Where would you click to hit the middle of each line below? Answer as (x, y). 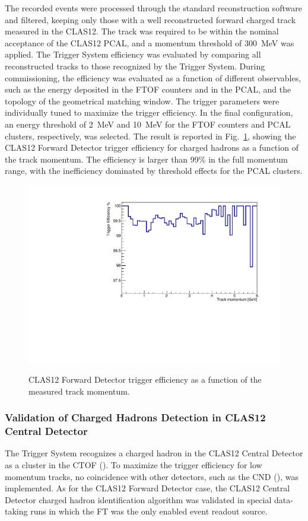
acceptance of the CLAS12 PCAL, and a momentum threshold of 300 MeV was (150, 42)
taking (16, 511)
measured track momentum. (79, 391)
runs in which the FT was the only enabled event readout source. (149, 511)
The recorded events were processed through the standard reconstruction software (153, 8)
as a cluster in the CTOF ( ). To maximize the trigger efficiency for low (134, 465)
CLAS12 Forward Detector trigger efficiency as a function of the (145, 379)
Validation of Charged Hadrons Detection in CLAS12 (135, 417)
